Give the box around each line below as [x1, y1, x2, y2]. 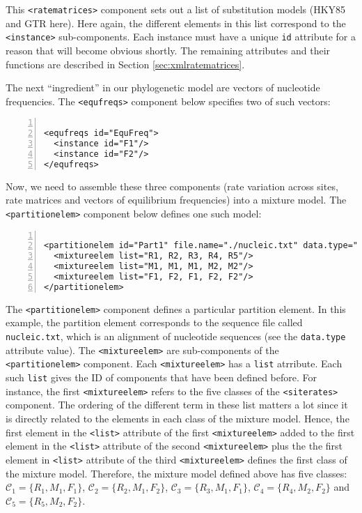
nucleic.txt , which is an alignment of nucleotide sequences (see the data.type [6, 329, 346, 344]
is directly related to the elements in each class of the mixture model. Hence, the [6, 411, 349, 425]
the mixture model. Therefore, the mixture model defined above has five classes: [6, 466, 347, 480]
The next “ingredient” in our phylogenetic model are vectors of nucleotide [6, 80, 320, 95]
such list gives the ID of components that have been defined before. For [6, 370, 317, 385]
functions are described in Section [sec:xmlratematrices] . [6, 56, 245, 71]
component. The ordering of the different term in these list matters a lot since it [6, 397, 348, 412]
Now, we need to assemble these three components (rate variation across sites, [6, 178, 338, 193]
